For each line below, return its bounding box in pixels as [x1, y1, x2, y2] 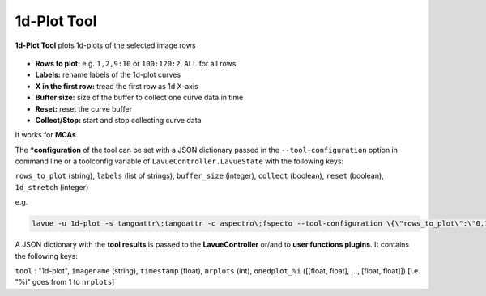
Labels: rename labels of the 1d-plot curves [35, 70, 181, 80]
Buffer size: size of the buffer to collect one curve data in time [35, 93, 244, 103]
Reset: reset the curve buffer [35, 104, 133, 113]
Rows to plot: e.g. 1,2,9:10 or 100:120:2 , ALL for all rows [35, 58, 237, 68]
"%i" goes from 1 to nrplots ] [15, 277, 115, 287]
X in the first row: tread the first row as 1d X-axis [35, 81, 198, 91]
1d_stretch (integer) [15, 182, 89, 192]
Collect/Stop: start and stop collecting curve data [35, 115, 202, 125]
